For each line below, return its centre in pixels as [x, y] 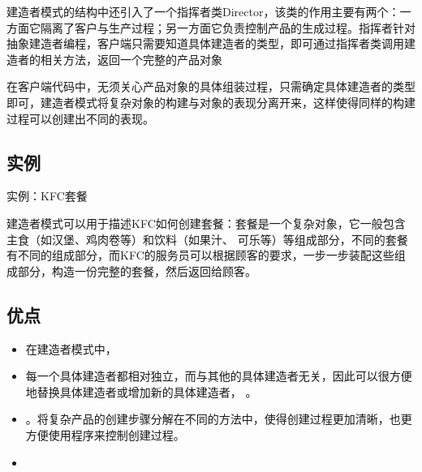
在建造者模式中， [71, 348]
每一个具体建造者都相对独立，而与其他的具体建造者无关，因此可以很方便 [219, 376]
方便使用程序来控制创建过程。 [105, 434]
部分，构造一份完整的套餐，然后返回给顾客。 [137, 270]
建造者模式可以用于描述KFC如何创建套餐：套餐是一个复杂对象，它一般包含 [206, 223]
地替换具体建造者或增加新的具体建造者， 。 [141, 391]
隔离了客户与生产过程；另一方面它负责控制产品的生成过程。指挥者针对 [228, 27]
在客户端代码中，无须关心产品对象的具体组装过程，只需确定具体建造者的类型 [211, 86]
